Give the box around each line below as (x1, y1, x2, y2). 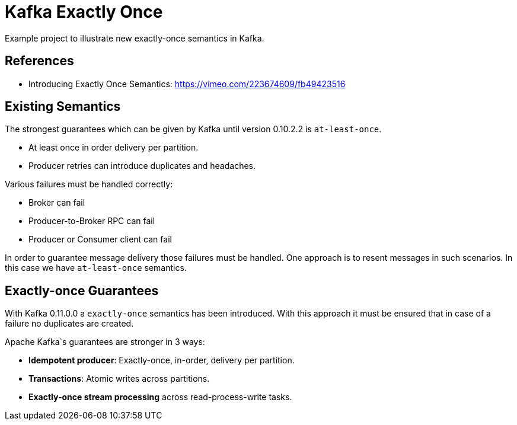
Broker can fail (28, 197, 85, 208)
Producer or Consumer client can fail (28, 234, 172, 245)
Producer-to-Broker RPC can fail (28, 216, 155, 226)
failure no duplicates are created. (5, 318, 134, 329)
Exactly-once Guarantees (5, 283, 159, 298)
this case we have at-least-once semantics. (5, 263, 187, 273)
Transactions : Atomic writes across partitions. (28, 373, 210, 384)
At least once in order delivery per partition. (28, 142, 199, 153)
